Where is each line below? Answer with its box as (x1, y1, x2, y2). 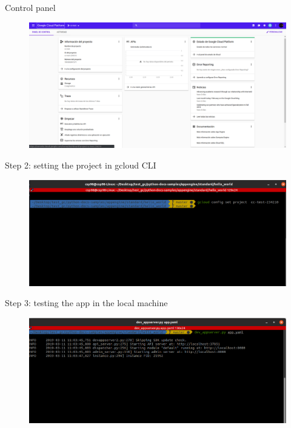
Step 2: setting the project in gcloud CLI (5, 159, 156, 172)
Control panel (5, 1, 56, 13)
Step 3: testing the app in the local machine (5, 296, 168, 309)
